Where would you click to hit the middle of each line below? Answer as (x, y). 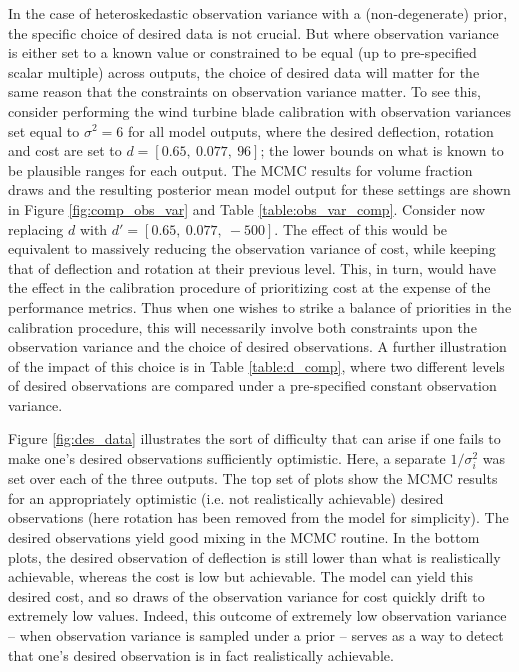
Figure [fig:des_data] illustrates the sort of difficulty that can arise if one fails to (254, 438)
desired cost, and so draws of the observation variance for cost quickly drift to (246, 595)
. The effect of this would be (361, 228)
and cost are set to (65, 150)
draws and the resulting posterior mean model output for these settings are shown (259, 189)
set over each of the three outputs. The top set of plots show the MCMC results (253, 478)
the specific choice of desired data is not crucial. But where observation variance (253, 32)
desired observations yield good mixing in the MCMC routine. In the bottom (244, 537)
